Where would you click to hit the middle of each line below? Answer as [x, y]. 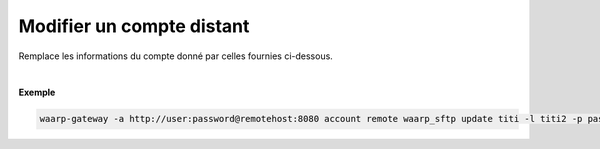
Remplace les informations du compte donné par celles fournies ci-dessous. [176, 56]
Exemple [37, 92]
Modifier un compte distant [134, 26]
